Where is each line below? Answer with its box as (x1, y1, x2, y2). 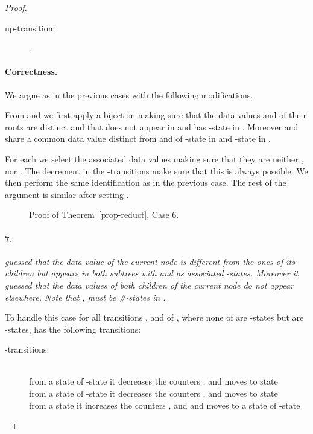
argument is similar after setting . (5, 188, 129, 200)
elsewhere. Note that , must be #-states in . (5, 290, 166, 303)
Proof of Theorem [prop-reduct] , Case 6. (29, 208, 179, 221)
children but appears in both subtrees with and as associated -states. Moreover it (5, 267, 299, 279)
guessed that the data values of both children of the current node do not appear (5, 278, 294, 291)
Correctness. (5, 65, 58, 78)
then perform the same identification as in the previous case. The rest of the (5, 176, 286, 189)
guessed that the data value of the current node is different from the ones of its (5, 255, 295, 267)
